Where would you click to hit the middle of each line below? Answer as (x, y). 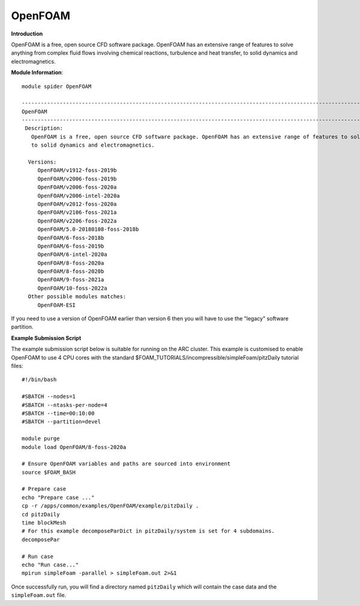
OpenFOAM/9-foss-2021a (71, 280)
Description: (44, 128)
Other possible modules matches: (77, 297)
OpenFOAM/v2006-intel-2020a (79, 196)
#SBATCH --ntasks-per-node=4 (64, 405)
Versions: (42, 162)
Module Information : (37, 73)
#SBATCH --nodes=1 (49, 396)
